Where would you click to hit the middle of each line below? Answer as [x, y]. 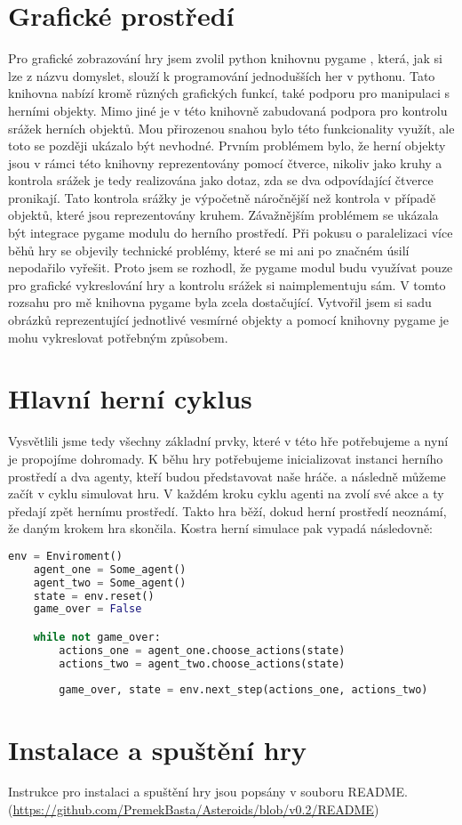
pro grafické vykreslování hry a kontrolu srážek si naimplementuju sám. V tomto [227, 284]
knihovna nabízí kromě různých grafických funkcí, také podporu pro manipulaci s [229, 93]
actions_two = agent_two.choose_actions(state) [202, 663]
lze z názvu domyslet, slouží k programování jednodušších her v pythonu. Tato [222, 75]
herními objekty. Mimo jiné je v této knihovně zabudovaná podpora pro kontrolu [228, 110]
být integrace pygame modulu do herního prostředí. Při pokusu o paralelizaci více [231, 233]
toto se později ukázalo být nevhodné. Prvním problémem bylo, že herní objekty [227, 146]
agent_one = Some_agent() [110, 569]
